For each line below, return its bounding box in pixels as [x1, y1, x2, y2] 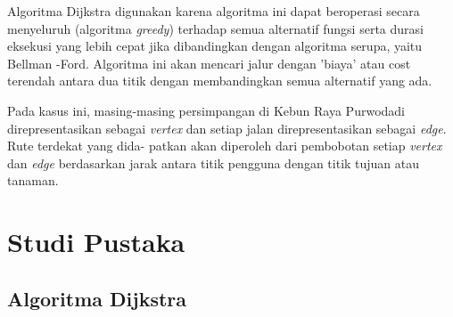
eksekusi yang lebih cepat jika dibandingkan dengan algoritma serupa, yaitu [7, 37, 423, 55]
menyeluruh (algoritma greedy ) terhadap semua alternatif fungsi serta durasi [7, 19, 424, 37]
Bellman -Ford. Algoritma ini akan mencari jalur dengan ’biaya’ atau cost [7, 53, 411, 72]
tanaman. [7, 171, 59, 190]
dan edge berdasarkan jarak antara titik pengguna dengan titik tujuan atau [7, 153, 420, 172]
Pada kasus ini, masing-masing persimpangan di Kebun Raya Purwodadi [7, 101, 405, 119]
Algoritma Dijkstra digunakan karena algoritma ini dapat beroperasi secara [7, 2, 420, 20]
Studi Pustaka [7, 224, 185, 260]
